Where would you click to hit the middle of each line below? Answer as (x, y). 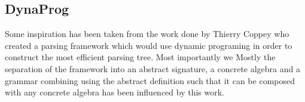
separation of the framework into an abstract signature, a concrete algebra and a (153, 68)
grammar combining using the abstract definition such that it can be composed (150, 80)
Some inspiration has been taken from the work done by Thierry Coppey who (147, 34)
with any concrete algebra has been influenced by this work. (115, 92)
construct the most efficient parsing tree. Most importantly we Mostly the (140, 57)
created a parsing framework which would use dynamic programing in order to (149, 45)
